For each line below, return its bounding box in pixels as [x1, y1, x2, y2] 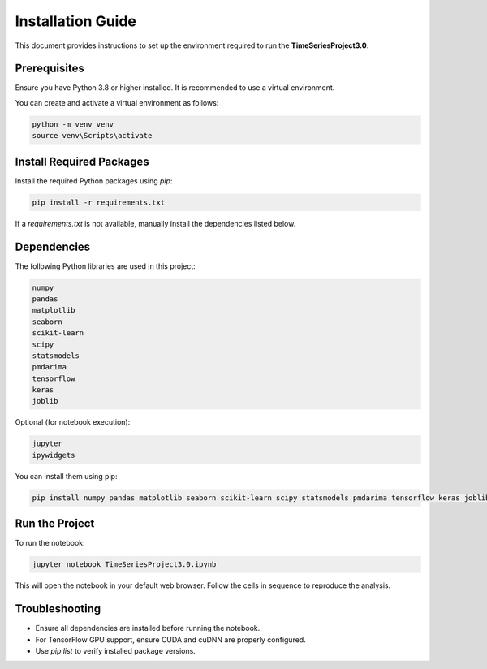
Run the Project [15, 516, 95, 531]
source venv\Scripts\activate [32, 131, 153, 140]
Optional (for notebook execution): [15, 417, 131, 427]
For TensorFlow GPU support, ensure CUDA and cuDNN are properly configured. [35, 634, 306, 645]
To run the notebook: [15, 538, 85, 548]
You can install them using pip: [15, 471, 118, 481]
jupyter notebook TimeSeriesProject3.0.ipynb [32, 560, 217, 569]
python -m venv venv [32, 119, 114, 129]
